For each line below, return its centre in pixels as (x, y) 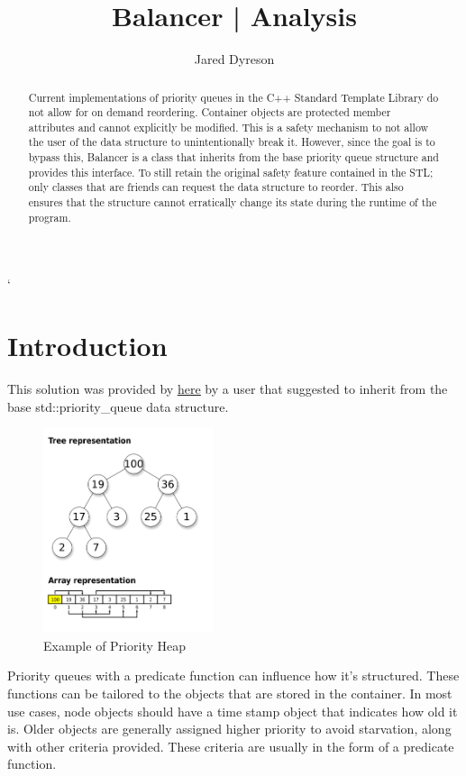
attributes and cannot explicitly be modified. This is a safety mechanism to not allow (228, 127)
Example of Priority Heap (114, 645)
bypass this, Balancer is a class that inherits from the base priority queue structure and (233, 157)
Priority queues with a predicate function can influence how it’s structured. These (233, 676)
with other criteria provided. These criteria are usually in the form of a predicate (231, 746)
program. (50, 217)
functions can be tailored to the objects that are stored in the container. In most (230, 693)
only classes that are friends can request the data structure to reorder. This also (216, 187)
